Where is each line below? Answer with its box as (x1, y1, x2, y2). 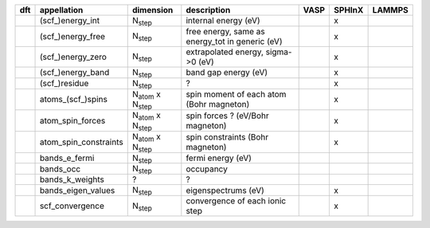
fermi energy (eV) (186, 152, 252, 163)
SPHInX (334, 5, 364, 15)
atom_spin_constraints (39, 136, 123, 147)
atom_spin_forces (39, 116, 106, 127)
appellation (39, 5, 84, 15)
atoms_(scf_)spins (39, 94, 107, 105)
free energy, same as (186, 26, 266, 37)
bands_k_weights (39, 174, 105, 185)
